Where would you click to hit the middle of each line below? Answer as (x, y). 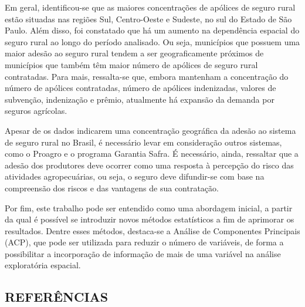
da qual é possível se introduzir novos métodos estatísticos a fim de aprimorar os (150, 219)
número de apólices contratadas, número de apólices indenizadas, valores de (140, 88)
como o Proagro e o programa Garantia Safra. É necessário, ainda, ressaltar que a (152, 153)
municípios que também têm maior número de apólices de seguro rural (131, 64)
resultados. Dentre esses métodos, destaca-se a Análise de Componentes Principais (152, 230)
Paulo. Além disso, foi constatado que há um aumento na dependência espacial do (152, 30)
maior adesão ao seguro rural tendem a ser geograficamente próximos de (134, 53)
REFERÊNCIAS (57, 297)
